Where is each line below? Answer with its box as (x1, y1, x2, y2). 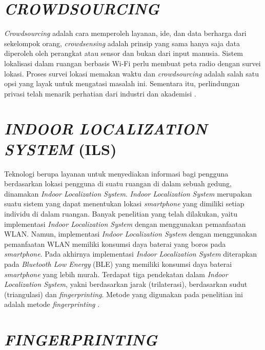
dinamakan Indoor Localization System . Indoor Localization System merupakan (4, 188, 252, 199)
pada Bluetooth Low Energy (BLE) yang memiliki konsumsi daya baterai (4, 258, 232, 269)
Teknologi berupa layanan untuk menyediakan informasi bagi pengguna (4, 168, 229, 179)
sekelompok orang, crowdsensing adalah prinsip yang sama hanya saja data (4, 37, 240, 48)
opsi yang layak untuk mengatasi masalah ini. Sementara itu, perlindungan (4, 78, 240, 89)
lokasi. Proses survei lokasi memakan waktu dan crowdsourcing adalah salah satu (4, 68, 259, 79)
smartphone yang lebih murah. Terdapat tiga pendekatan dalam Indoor (4, 268, 228, 279)
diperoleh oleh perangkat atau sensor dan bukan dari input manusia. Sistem (4, 48, 243, 59)
